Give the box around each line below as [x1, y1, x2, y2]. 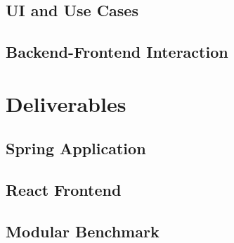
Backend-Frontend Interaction [6, 41, 228, 63]
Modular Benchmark [6, 220, 160, 242]
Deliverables [6, 89, 126, 118]
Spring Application [6, 137, 146, 159]
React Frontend [6, 179, 122, 201]
